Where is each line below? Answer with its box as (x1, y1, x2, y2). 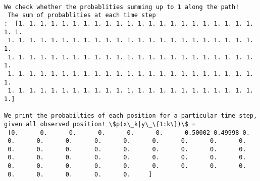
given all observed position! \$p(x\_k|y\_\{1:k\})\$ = (4, 120, 196, 128)
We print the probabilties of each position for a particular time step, (4, 112, 257, 120)
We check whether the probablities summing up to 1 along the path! (4, 3, 239, 11)
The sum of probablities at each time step (8, 12, 156, 19)
